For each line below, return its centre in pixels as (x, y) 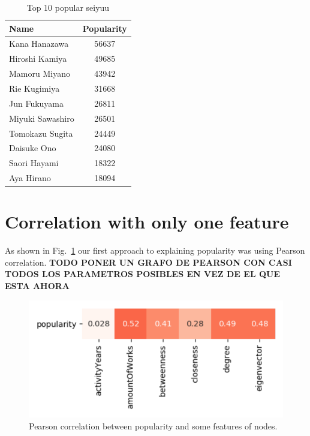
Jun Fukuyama (37, 103)
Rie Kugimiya (34, 88)
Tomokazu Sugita (41, 133)
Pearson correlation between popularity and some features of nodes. (153, 426)
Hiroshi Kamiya (38, 58)
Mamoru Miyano (40, 73)
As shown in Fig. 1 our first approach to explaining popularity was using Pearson (155, 250)
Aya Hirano (30, 178)
